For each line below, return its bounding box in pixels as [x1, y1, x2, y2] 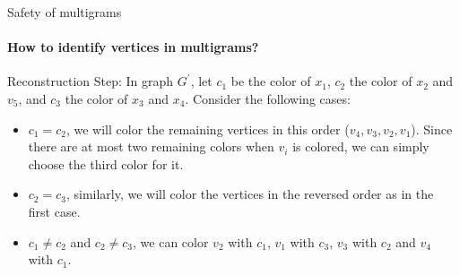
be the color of [230, 72, 311, 90]
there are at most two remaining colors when [28, 137, 274, 156]
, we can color [133, 232, 209, 251]
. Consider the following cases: [185, 89, 351, 107]
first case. [28, 202, 81, 220]
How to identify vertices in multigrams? [7, 38, 259, 56]
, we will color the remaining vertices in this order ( [65, 119, 350, 138]
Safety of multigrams [7, 3, 122, 21]
